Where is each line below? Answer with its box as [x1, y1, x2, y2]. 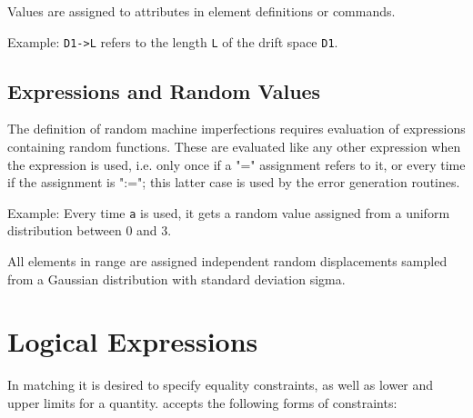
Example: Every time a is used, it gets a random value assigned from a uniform [7, 203, 450, 222]
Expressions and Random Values [7, 76, 321, 104]
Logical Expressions [7, 323, 258, 360]
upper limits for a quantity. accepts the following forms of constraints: [7, 393, 398, 412]
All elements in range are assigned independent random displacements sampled [7, 252, 448, 271]
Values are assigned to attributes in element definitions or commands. [7, 2, 396, 20]
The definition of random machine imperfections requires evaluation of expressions [7, 119, 466, 138]
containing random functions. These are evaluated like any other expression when [7, 137, 461, 156]
